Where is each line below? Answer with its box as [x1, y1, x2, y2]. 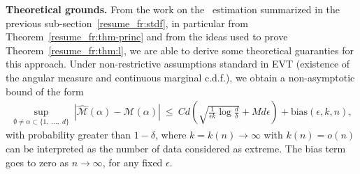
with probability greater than [6, 127, 131, 142]
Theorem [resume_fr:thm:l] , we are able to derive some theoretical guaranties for [6, 42, 354, 57]
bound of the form [6, 84, 84, 98]
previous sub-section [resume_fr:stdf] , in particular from [6, 15, 248, 30]
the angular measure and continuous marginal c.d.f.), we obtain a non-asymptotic [6, 70, 355, 84]
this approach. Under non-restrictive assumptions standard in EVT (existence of [6, 56, 350, 71]
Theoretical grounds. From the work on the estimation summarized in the [6, 2, 340, 16]
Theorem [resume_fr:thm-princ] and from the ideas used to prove [6, 29, 288, 44]
